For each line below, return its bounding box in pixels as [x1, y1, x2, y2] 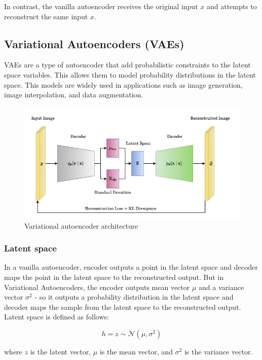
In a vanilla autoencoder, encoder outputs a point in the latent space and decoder [4, 262, 258, 272]
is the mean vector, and [99, 346, 173, 356]
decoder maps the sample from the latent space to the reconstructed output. [4, 301, 241, 312]
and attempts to [206, 1, 257, 11]
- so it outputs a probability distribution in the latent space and [34, 292, 234, 302]
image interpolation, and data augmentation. [4, 89, 143, 100]
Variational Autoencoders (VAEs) [4, 35, 184, 51]
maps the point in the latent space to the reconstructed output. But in [4, 272, 223, 282]
